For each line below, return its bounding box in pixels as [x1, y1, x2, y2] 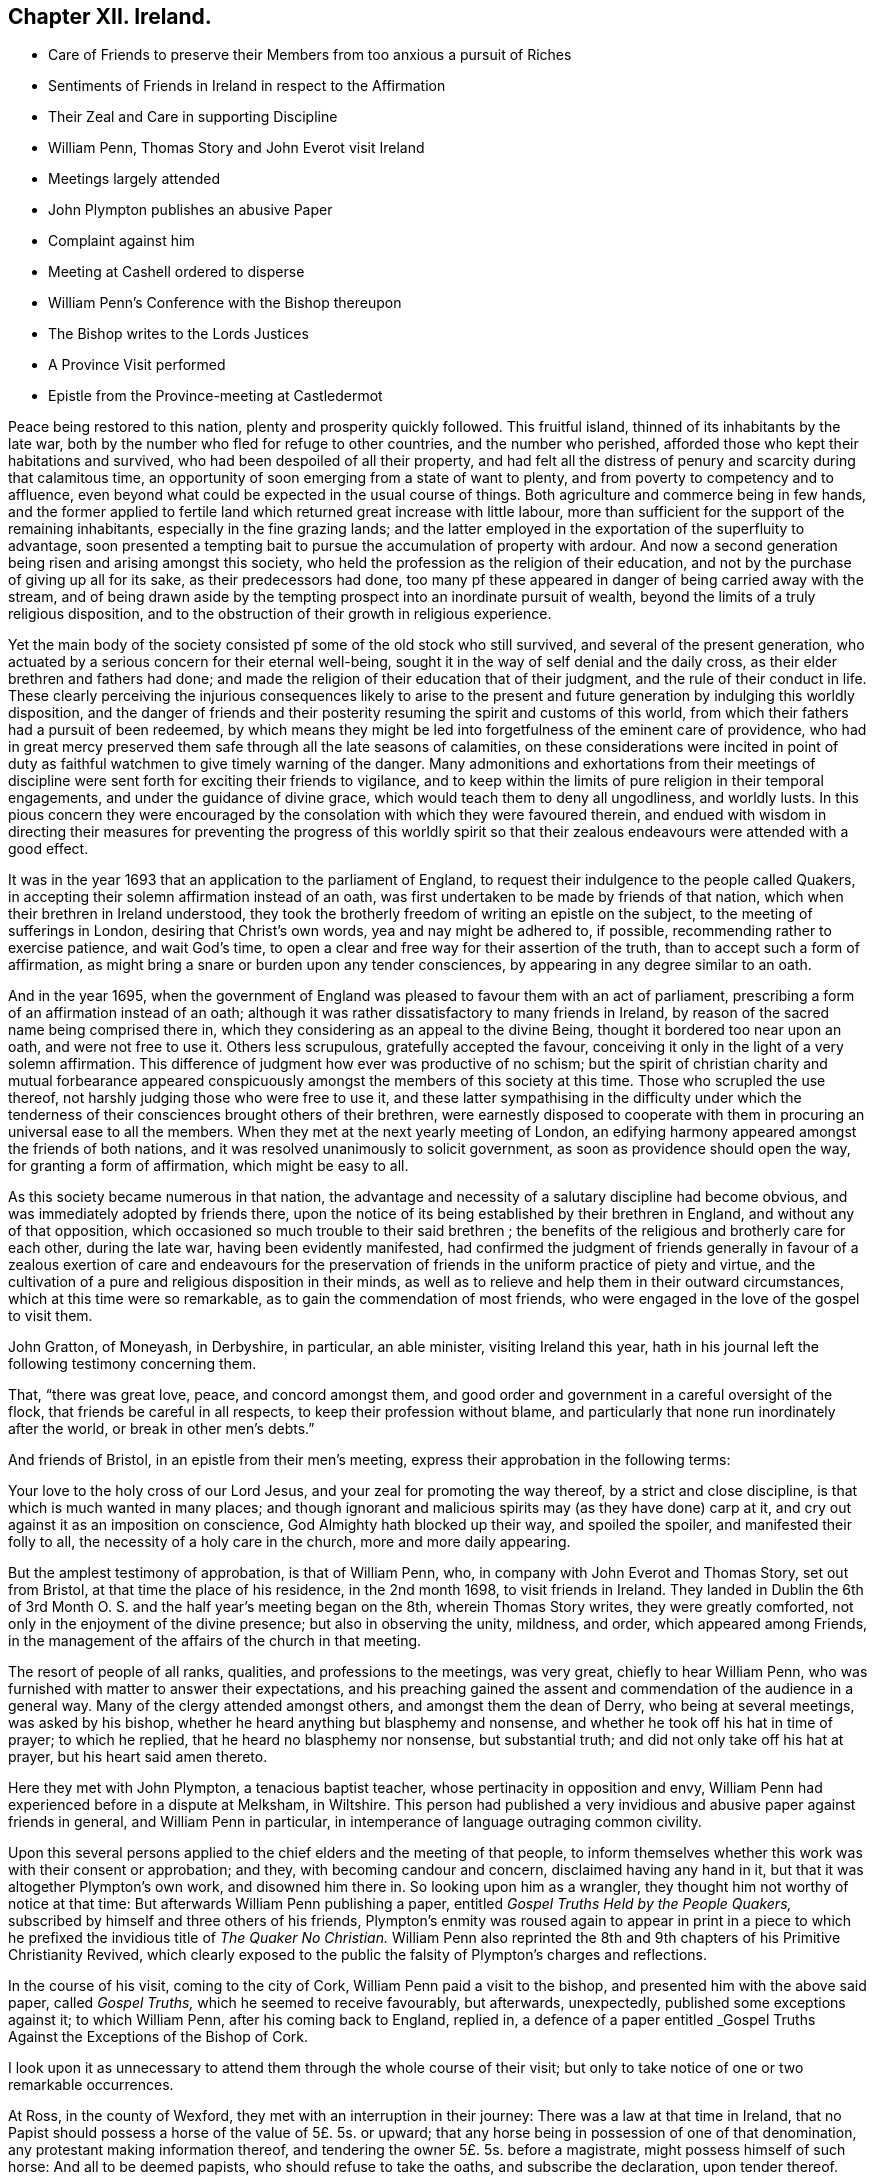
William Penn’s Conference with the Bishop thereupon [48, 294, 402, 312]
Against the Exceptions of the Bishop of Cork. [8, 2028, 309, 2046]
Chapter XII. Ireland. [8, 4, 212, 29]
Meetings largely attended [48, 170, 221, 188]
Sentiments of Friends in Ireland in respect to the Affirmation [48, 77, 446, 95]
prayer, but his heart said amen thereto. [8, 1748, 268, 1766]
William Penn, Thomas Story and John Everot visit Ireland [48, 139, 425, 157]
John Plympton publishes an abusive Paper [48, 201, 333, 219]
